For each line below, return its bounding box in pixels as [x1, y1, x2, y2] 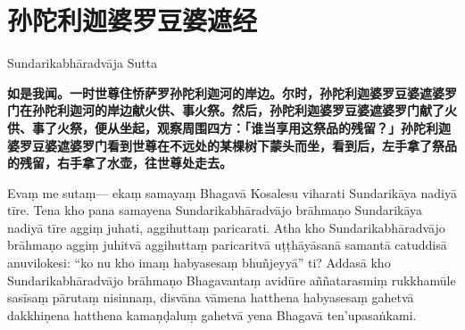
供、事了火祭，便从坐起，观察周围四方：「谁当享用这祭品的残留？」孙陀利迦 [7, 118, 451, 136]
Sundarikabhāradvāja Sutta [7, 54, 158, 72]
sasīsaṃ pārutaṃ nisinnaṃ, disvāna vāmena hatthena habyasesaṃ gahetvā [7, 288, 414, 307]
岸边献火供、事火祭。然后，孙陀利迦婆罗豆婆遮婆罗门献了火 [106, 101, 457, 120]
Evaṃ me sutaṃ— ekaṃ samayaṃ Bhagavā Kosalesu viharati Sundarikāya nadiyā [7, 183, 457, 202]
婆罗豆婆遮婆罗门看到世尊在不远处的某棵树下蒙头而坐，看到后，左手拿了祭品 [7, 136, 457, 154]
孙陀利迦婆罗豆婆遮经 [7, 2, 258, 38]
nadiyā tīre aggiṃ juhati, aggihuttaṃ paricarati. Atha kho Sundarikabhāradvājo [7, 218, 445, 236]
